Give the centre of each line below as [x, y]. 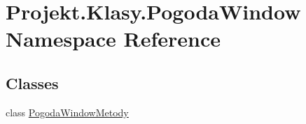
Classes [32, 83]
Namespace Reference [113, 39]
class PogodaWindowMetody [67, 112]
